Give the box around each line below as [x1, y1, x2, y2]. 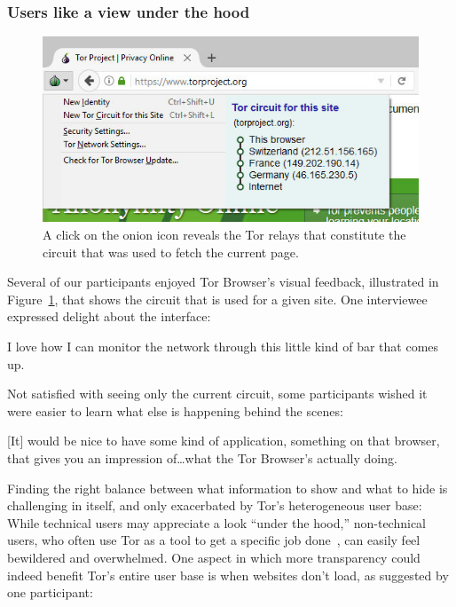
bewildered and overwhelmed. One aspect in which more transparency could [7, 548, 421, 566]
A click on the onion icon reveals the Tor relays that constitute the [43, 225, 406, 244]
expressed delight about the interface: [7, 307, 211, 326]
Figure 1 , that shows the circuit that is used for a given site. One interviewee [7, 289, 428, 308]
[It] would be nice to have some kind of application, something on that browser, [7, 431, 440, 450]
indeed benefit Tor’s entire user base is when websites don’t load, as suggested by [7, 565, 449, 584]
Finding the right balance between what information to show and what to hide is [7, 478, 448, 497]
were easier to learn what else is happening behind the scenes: [7, 401, 343, 420]
